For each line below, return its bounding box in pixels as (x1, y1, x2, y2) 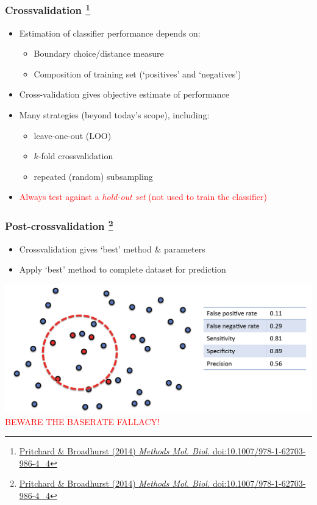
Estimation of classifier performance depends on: (19, 26, 201, 39)
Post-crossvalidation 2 (5, 217, 113, 234)
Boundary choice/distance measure (34, 47, 164, 60)
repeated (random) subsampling (34, 170, 153, 182)
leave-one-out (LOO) (34, 129, 112, 141)
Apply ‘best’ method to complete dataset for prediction (19, 263, 226, 276)
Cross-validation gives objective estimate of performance (19, 88, 229, 101)
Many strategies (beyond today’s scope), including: (19, 109, 210, 121)
